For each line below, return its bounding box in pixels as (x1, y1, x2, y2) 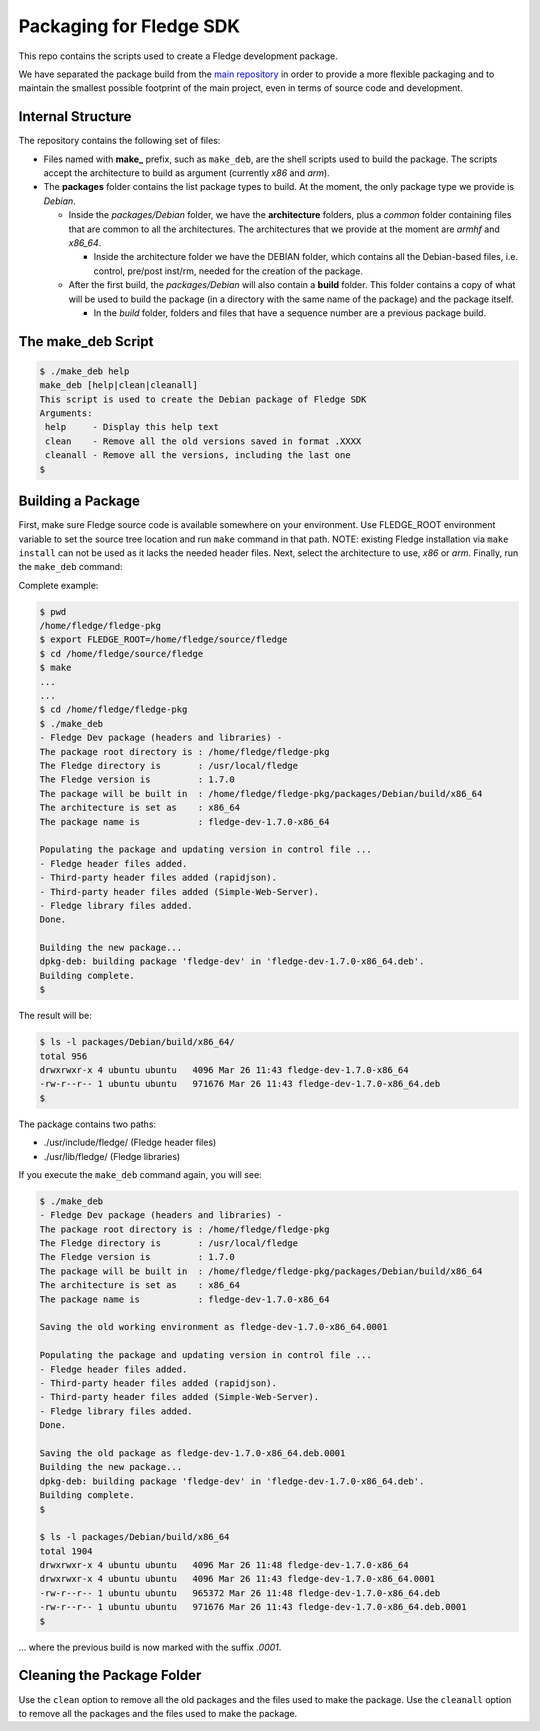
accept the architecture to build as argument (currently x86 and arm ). (43, 167, 330, 179)
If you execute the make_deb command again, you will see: (18, 1168, 262, 1180)
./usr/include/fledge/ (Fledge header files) (43, 1136, 217, 1149)
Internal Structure (18, 108, 132, 125)
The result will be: (18, 1010, 92, 1022)
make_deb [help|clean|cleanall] (39, 380, 199, 391)
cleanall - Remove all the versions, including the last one (45, 450, 351, 461)
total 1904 (39, 1545, 93, 1557)
